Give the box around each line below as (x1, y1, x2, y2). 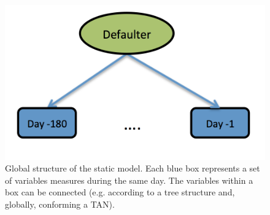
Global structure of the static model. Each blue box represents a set (5, 162, 260, 175)
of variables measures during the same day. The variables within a (5, 173, 253, 186)
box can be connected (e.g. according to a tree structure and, (5, 186, 235, 198)
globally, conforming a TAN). (5, 198, 115, 211)
